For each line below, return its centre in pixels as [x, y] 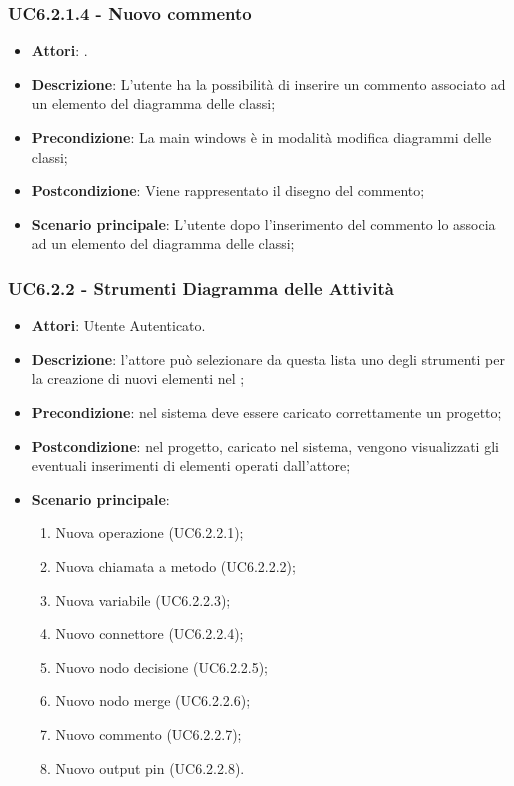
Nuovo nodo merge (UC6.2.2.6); [153, 700]
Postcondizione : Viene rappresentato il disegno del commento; [228, 190]
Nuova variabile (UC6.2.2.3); [143, 599]
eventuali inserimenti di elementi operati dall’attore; [191, 465]
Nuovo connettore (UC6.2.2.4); [149, 633]
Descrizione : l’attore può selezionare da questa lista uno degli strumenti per [268, 358]
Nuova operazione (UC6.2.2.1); [149, 532]
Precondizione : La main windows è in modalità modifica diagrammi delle [261, 137]
